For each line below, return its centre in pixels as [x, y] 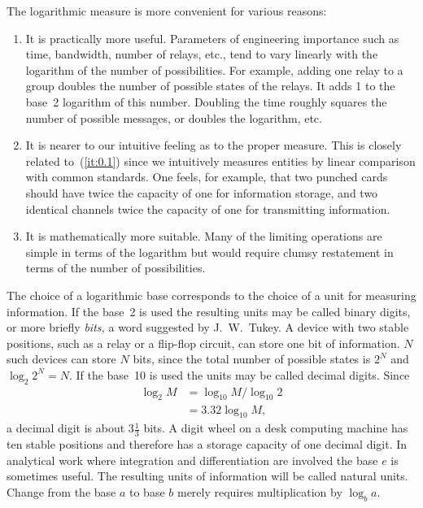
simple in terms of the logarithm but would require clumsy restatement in [209, 252]
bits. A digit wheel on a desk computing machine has [276, 428]
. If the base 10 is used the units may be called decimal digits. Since [239, 374]
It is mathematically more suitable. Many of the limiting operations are [204, 236]
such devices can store [61, 359]
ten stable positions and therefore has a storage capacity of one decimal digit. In [207, 444]
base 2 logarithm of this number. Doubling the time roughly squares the [206, 101]
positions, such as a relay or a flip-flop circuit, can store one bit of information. [203, 343]
